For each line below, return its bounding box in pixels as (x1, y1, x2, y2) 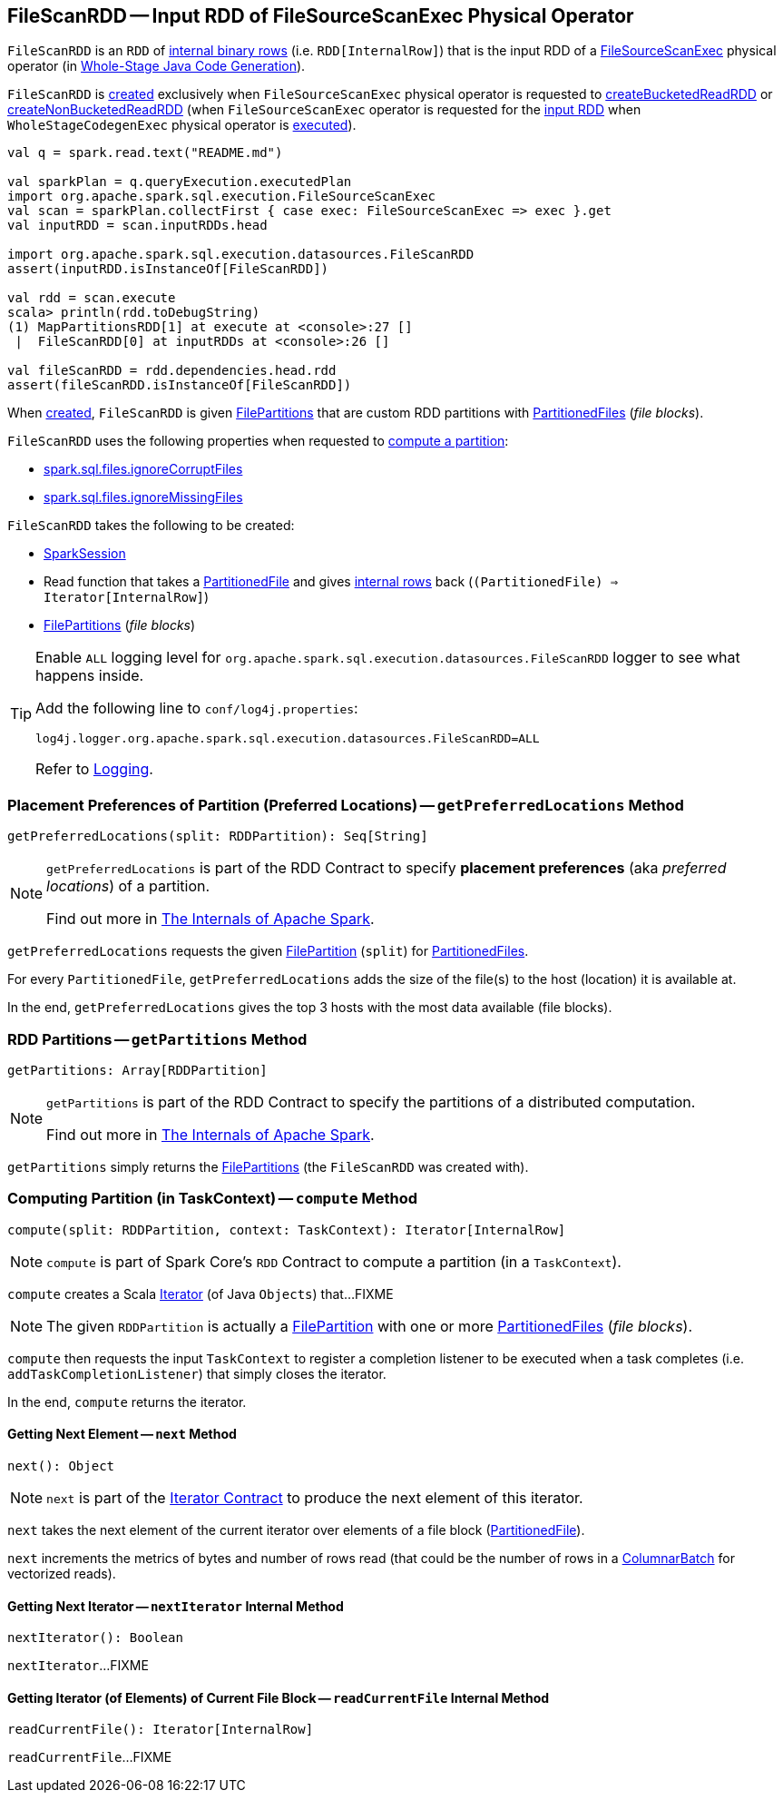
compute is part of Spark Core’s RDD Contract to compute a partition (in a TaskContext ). (46, 1252, 622, 1271)
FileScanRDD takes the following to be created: (7, 517, 295, 534)
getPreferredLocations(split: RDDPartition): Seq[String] (7, 829, 428, 844)
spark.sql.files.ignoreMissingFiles (44, 489, 243, 506)
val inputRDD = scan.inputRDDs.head (7, 218, 268, 233)
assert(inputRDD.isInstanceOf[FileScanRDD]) (7, 261, 329, 277)
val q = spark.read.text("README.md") (7, 145, 283, 161)
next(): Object (7, 1458, 115, 1473)
